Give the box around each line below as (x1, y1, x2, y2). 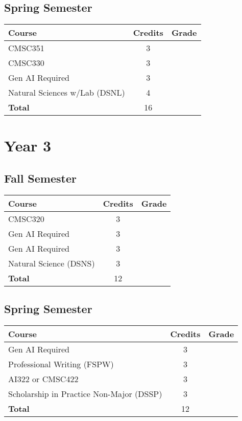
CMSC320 (8, 212, 44, 225)
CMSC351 (8, 42, 44, 54)
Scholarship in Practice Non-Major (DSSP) (8, 387, 162, 400)
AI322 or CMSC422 (8, 372, 79, 385)
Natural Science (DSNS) (8, 257, 95, 269)
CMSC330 (8, 57, 44, 69)
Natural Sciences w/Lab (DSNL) (8, 86, 125, 99)
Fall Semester (4, 170, 77, 186)
